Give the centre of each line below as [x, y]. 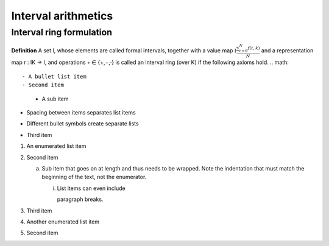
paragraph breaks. [80, 199]
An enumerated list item [56, 146]
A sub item [55, 99]
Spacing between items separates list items [81, 113]
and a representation [287, 50]
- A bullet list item [54, 76]
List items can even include [91, 188]
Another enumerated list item [63, 222]
